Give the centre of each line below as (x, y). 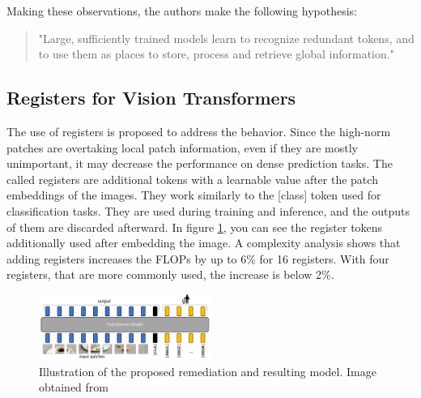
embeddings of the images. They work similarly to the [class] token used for (194, 195)
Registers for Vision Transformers (151, 98)
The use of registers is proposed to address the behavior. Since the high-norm (199, 131)
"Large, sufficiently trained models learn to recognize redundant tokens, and (226, 38)
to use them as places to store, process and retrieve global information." (216, 54)
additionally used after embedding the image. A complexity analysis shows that (204, 243)
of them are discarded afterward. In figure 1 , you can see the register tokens (195, 227)
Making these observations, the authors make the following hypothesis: (182, 11)
